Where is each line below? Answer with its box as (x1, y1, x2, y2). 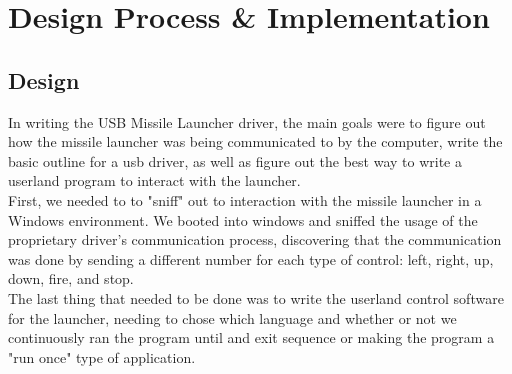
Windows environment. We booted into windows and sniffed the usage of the (8, 209, 478, 230)
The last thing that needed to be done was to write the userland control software (8, 287, 504, 308)
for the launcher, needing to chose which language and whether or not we (8, 307, 457, 328)
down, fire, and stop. (8, 268, 134, 289)
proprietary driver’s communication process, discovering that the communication (8, 229, 502, 250)
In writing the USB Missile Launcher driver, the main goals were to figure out (8, 111, 486, 132)
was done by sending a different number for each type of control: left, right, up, (8, 248, 494, 269)
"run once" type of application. (8, 346, 196, 367)
